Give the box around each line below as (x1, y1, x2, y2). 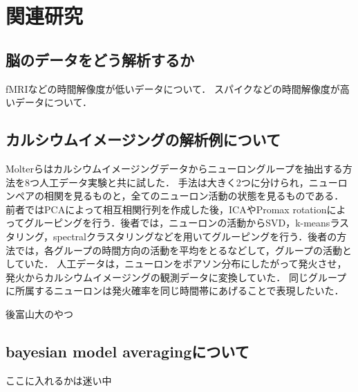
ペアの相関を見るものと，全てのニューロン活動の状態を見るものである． (15, 188, 344, 203)
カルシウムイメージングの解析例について (6, 129, 281, 150)
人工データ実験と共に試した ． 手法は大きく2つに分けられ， (39, 175, 309, 189)
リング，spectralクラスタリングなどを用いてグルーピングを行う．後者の (15, 229, 337, 243)
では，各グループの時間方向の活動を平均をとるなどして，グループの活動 (15, 242, 342, 257)
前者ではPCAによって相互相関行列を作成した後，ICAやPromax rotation (6, 202, 327, 216)
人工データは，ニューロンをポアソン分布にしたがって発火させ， (57, 256, 347, 271)
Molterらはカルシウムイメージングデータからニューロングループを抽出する (6, 161, 343, 175)
